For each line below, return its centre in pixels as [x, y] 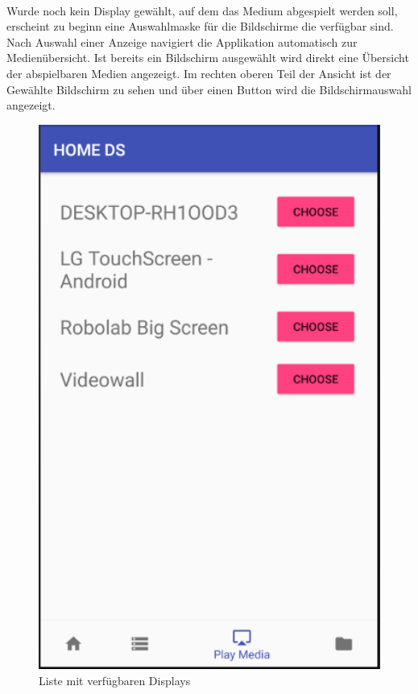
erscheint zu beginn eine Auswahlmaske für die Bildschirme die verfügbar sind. [200, 26]
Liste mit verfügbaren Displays [115, 680]
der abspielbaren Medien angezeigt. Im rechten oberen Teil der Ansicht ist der [199, 73]
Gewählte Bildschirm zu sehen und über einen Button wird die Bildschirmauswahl [209, 89]
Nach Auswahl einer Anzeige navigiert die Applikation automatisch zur [182, 41]
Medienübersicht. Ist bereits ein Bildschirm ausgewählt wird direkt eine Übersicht [208, 58]
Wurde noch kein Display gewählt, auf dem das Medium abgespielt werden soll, [202, 10]
